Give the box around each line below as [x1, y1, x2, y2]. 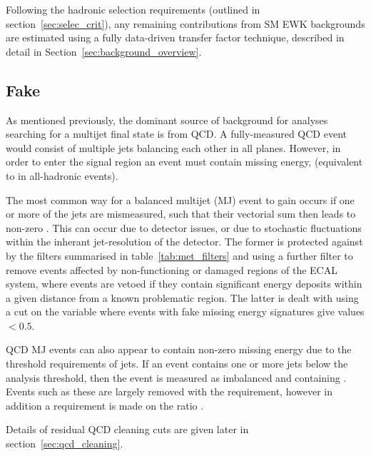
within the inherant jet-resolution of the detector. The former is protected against [6, 234, 363, 249]
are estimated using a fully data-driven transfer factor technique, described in [6, 30, 345, 45]
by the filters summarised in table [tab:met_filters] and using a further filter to [6, 248, 353, 263]
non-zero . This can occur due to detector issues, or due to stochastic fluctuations [6, 220, 362, 235]
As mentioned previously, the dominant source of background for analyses [6, 112, 328, 127]
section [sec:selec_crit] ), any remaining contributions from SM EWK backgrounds [6, 16, 365, 31]
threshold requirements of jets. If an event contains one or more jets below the [6, 356, 348, 371]
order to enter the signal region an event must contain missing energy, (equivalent [6, 154, 363, 169]
